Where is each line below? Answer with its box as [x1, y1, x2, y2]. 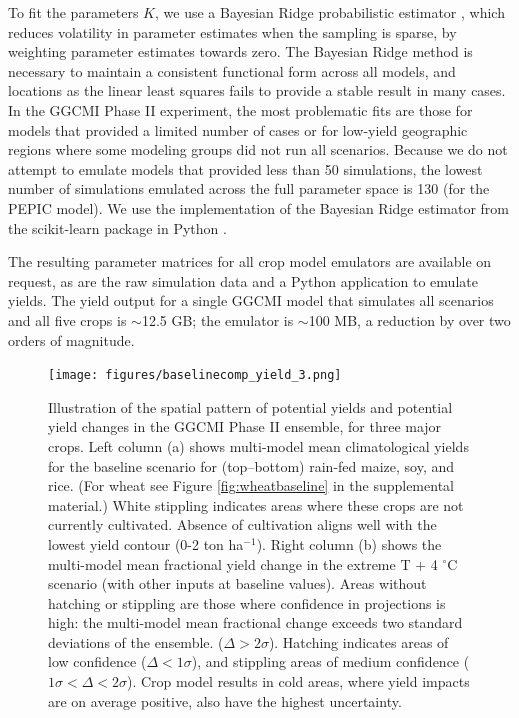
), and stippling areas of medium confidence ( [191, 651, 470, 672]
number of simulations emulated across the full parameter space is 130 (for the [8, 178, 490, 199]
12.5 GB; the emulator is [141, 309, 294, 330]
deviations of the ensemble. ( [48, 631, 224, 652]
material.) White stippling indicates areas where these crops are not [48, 494, 464, 515]
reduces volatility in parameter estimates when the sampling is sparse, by [8, 21, 457, 42]
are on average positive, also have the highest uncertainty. [48, 690, 402, 711]
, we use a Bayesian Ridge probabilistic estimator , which [154, 2, 505, 22]
